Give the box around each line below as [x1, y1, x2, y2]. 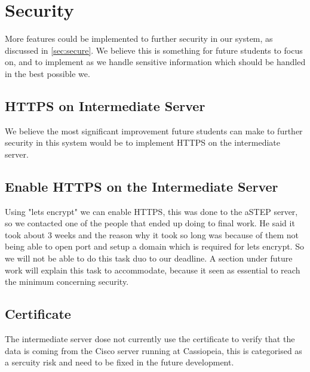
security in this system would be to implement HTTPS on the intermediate [5, 136, 280, 149]
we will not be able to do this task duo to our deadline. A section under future [5, 252, 293, 265]
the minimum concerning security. [5, 275, 129, 288]
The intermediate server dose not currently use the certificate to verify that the [5, 333, 295, 345]
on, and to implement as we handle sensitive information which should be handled [5, 56, 306, 68]
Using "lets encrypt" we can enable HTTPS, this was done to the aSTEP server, [5, 205, 298, 217]
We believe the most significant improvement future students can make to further [5, 124, 303, 137]
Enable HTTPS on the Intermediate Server [5, 177, 278, 195]
